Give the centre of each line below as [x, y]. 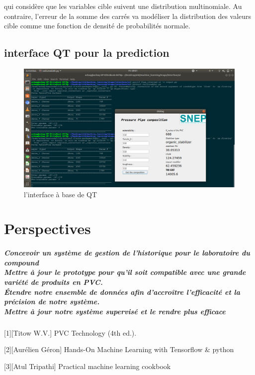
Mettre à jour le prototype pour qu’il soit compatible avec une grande [125, 272]
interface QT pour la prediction [87, 53]
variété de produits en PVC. [53, 282]
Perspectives [47, 228]
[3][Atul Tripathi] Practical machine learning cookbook [87, 366]
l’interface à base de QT [61, 194]
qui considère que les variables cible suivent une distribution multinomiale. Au [123, 6]
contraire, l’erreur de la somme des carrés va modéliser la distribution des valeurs [128, 16]
